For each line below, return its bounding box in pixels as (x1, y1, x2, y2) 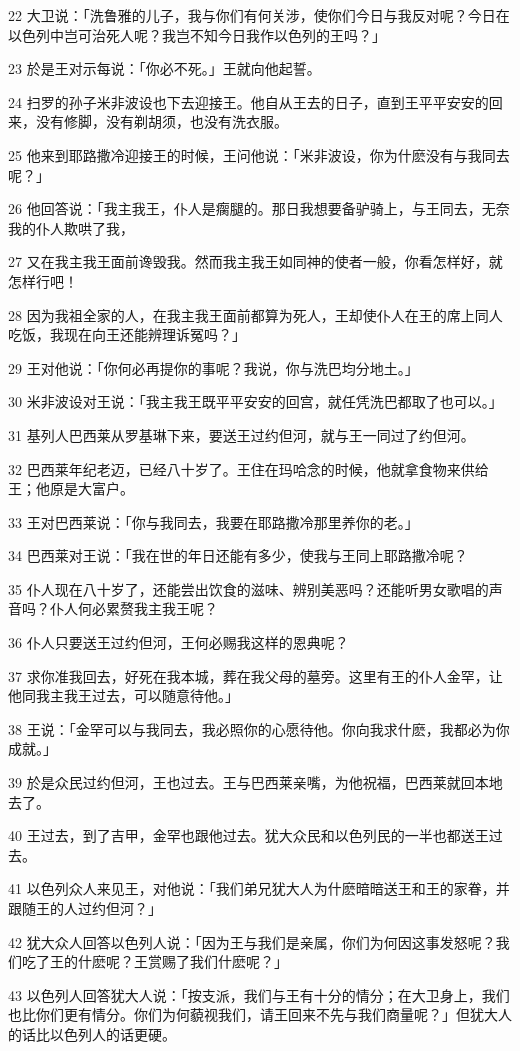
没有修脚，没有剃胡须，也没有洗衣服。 (35, 111, 288, 132)
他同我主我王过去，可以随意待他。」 (8, 685, 239, 706)
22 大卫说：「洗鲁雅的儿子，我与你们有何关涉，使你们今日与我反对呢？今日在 (8, 5, 510, 25)
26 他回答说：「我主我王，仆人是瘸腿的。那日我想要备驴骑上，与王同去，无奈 (8, 198, 510, 219)
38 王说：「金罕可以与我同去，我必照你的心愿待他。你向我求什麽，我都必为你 (8, 718, 510, 739)
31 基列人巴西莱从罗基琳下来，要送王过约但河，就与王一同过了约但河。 (8, 424, 475, 445)
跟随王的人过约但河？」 (8, 898, 162, 918)
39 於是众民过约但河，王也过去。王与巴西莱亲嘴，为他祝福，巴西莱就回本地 (8, 772, 503, 793)
